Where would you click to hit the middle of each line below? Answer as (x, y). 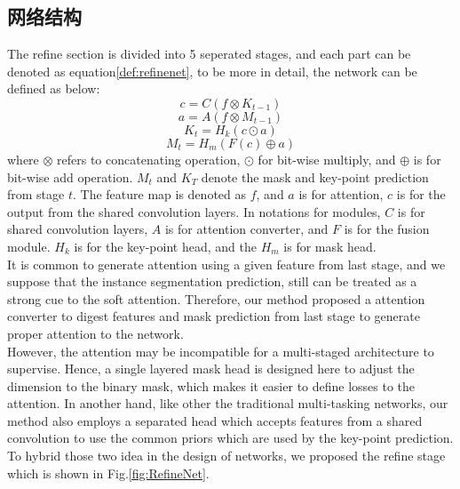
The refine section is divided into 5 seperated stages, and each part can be (209, 54)
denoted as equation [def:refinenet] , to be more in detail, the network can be (212, 71)
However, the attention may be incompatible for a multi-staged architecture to (221, 351)
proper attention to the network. (95, 333)
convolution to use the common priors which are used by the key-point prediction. (230, 438)
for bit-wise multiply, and (327, 159)
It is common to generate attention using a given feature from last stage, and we (226, 264)
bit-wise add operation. (70, 176)
